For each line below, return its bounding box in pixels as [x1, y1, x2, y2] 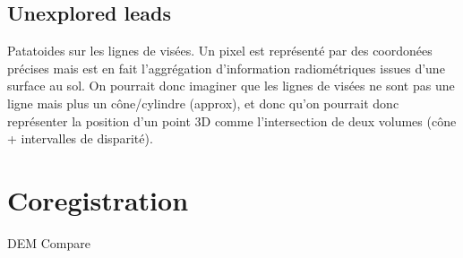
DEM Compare [7, 233, 90, 252]
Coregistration [7, 181, 189, 218]
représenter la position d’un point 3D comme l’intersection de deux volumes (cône [7, 111, 457, 130]
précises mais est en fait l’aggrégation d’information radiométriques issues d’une [7, 58, 445, 77]
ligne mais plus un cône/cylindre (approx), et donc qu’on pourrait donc [7, 93, 399, 112]
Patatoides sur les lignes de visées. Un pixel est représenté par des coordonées [7, 41, 433, 60]
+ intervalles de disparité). [7, 129, 153, 148]
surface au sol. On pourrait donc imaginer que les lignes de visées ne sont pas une [7, 76, 455, 95]
